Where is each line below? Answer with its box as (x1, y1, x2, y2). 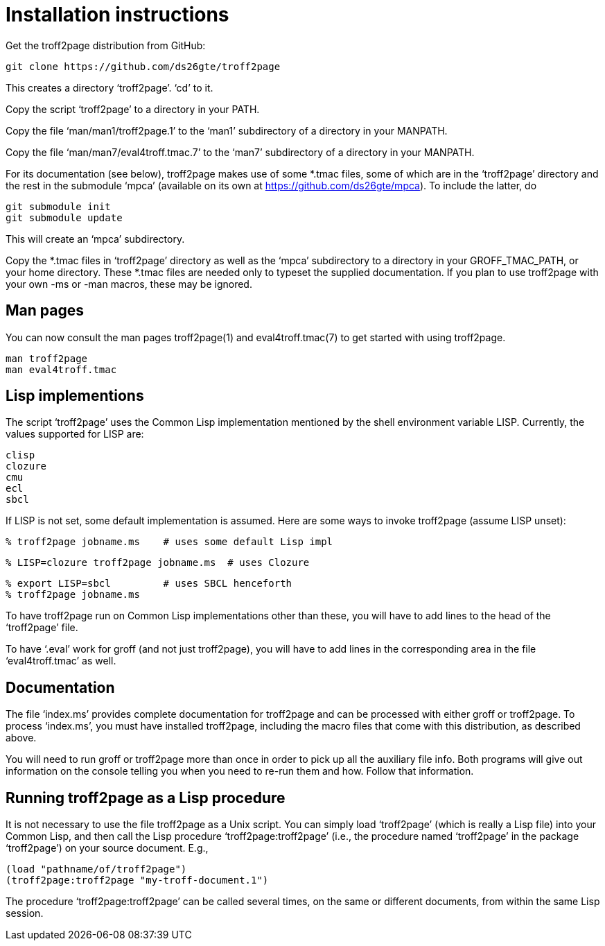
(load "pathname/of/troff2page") (6, 863, 187, 875)
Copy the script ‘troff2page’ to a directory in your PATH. (6, 103, 260, 115)
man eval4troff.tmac (6, 363, 117, 375)
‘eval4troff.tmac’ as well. (6, 655, 116, 667)
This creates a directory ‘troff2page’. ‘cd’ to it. (6, 81, 213, 94)
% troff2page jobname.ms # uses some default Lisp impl (6, 536, 333, 548)
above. (6, 732, 37, 744)
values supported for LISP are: (6, 428, 144, 440)
